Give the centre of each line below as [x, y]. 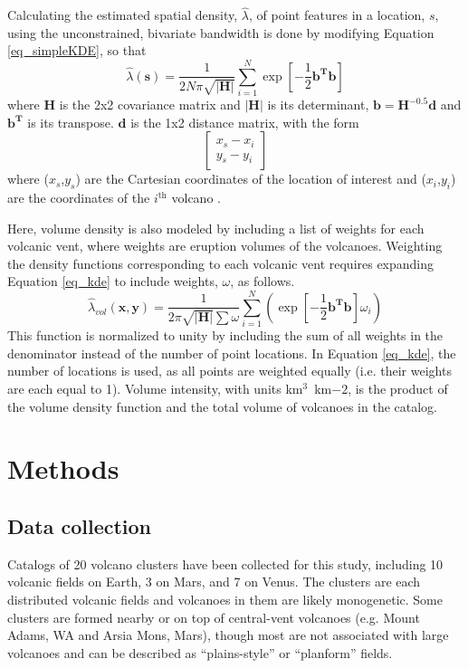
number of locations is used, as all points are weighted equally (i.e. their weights [229, 371]
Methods [63, 468]
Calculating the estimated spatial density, [123, 15]
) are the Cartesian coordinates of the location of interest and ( [251, 179]
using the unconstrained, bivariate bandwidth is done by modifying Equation [221, 32]
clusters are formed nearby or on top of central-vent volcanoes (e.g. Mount [214, 617]
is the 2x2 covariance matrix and [150, 105]
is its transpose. [71, 122]
